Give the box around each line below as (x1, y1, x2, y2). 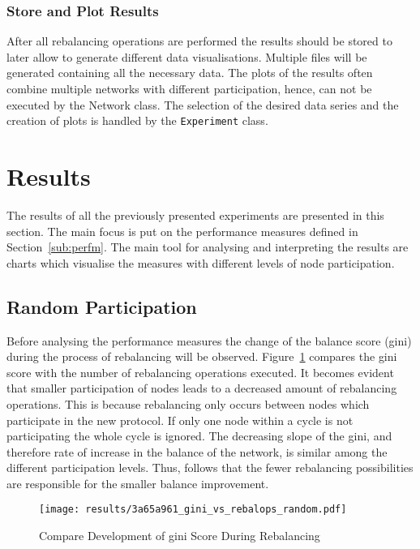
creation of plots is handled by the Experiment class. (6, 112, 268, 129)
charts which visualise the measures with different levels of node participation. (6, 254, 395, 271)
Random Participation (6, 294, 197, 319)
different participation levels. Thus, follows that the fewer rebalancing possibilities (6, 459, 414, 476)
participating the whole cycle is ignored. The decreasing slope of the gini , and (6, 427, 392, 444)
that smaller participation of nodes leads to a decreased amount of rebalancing (6, 380, 397, 397)
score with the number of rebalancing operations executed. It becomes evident (6, 363, 394, 380)
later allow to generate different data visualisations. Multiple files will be (6, 48, 367, 65)
